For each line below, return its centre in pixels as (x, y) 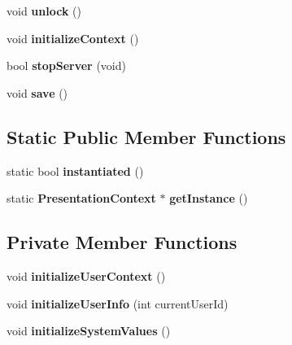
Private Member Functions (122, 242)
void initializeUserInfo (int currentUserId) (118, 303)
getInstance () (209, 198)
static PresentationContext (81, 198)
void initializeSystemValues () (89, 331)
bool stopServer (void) (66, 66)
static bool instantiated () (75, 170)
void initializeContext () (73, 38)
